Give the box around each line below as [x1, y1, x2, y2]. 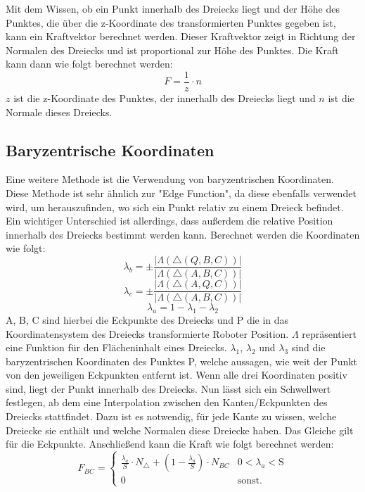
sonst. [237, 476, 262, 486]
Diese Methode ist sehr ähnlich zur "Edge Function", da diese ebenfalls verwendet [6, 186, 357, 201]
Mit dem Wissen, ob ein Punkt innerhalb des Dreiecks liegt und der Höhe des [6, 1, 340, 15]
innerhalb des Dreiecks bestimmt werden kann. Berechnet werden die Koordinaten [6, 227, 360, 241]
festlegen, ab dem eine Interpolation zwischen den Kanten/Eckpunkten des [6, 395, 328, 410]
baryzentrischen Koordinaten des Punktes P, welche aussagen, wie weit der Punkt [6, 353, 358, 368]
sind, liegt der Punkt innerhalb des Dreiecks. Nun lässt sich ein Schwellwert [6, 381, 331, 396]
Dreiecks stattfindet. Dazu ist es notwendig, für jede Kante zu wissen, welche [6, 409, 337, 424]
